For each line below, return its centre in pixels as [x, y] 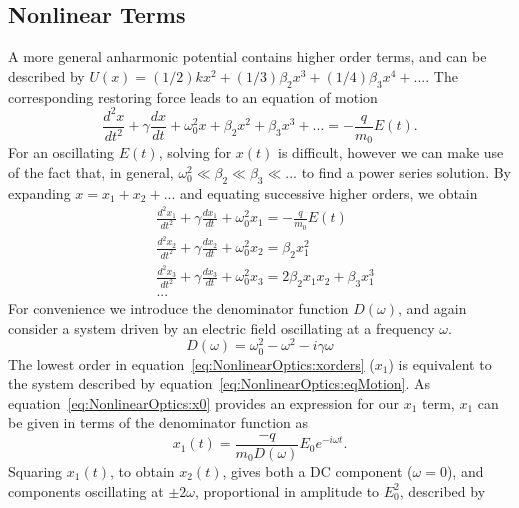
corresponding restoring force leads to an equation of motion [193, 96]
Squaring [35, 471]
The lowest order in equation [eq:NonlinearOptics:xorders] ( [191, 363]
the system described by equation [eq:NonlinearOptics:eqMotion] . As [219, 383]
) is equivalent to [440, 363]
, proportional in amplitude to [287, 490]
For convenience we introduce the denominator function [178, 308]
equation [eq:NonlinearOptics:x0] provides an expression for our [204, 402]
